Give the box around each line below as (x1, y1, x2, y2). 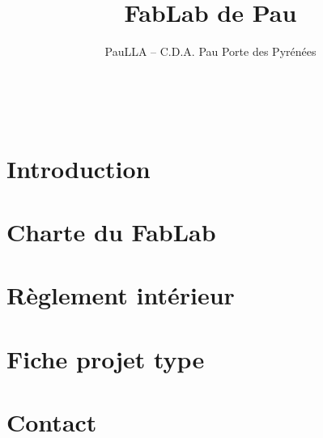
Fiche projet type (6, 342, 205, 375)
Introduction (6, 151, 151, 185)
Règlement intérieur (6, 279, 235, 312)
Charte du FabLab (6, 215, 216, 248)
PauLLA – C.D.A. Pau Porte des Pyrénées (104, 43, 317, 60)
